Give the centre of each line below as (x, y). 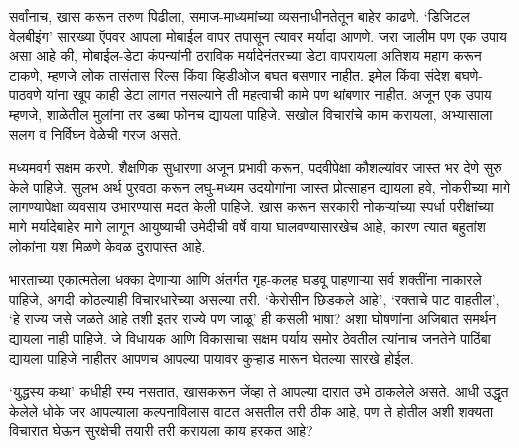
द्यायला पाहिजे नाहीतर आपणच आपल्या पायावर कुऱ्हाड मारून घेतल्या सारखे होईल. (211, 357)
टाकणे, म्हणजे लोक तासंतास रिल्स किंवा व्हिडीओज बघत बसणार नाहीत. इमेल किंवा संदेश (229, 74)
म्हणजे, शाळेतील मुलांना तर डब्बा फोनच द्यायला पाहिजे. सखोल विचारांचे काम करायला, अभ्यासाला (251, 113)
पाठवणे (25, 94)
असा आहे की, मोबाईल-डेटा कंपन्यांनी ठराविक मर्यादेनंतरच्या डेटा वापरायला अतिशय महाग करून (245, 55)
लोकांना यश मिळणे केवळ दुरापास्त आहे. (107, 245)
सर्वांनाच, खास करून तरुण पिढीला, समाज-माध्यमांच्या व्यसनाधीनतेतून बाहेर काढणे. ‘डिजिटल (239, 16)
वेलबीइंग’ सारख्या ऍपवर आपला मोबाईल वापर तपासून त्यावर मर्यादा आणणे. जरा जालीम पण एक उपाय (258, 35)
